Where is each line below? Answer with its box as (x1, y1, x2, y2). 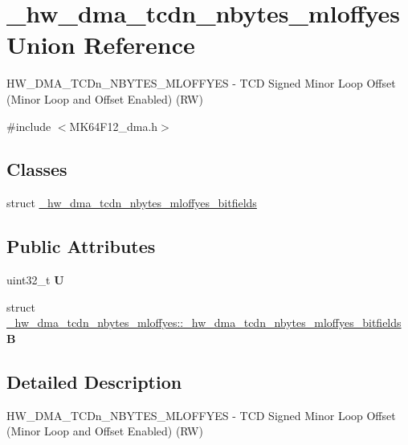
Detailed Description (6, 369, 182, 394)
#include (6, 117, 51, 134)
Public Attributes (6, 234, 156, 259)
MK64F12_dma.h (69, 117, 158, 134)
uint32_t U (6, 271, 64, 288)
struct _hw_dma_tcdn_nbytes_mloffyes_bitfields (6, 194, 257, 211)
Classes (6, 157, 67, 182)
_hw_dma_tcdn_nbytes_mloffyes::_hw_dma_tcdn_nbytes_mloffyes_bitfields (6, 314, 402, 331)
